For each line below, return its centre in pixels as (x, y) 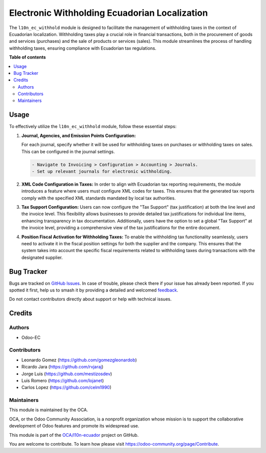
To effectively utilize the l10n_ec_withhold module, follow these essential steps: (93, 127)
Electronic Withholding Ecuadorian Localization (108, 13)
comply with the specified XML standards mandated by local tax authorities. (99, 198)
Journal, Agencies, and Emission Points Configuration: (79, 135)
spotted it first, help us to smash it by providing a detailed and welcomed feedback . (94, 290)
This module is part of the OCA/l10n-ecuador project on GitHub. (74, 435)
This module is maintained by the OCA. (49, 410)
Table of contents (28, 57)
